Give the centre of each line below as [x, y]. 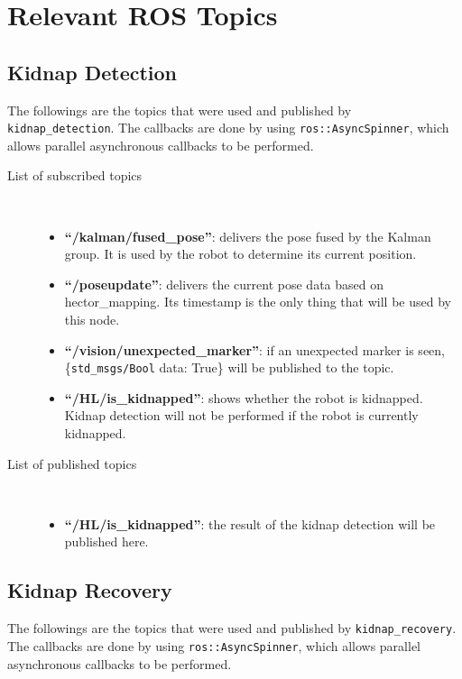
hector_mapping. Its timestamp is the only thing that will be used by [258, 302]
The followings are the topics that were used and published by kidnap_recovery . [232, 628]
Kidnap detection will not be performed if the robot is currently [241, 415]
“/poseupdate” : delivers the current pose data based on [224, 284]
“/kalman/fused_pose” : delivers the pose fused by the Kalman [248, 236]
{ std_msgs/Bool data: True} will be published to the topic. [229, 367]
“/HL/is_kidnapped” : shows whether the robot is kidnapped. [244, 397]
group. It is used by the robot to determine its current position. [240, 254]
